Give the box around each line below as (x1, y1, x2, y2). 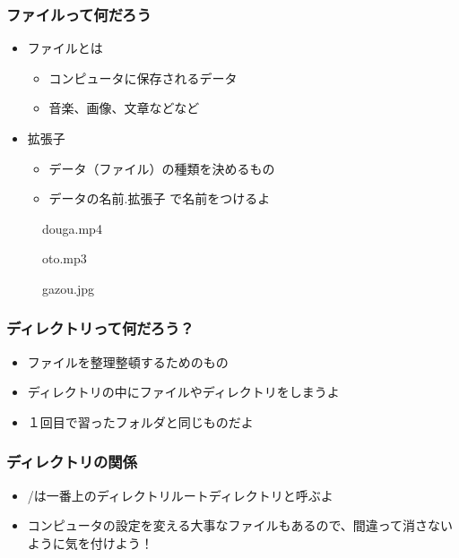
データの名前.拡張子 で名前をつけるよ (48, 189, 271, 208)
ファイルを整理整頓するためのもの (27, 352, 229, 371)
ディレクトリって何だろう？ (6, 317, 195, 339)
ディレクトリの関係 (6, 451, 138, 473)
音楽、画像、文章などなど (48, 99, 200, 117)
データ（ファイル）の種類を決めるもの (48, 159, 275, 177)
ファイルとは (27, 39, 103, 57)
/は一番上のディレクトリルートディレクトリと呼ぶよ (27, 485, 333, 504)
